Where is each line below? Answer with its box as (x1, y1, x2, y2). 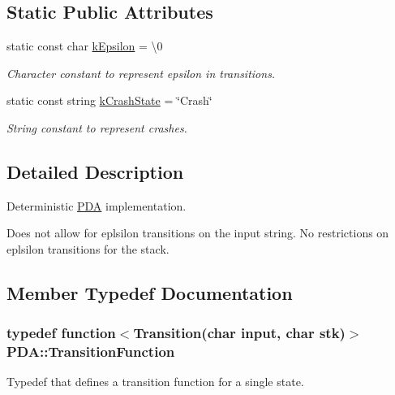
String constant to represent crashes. (6, 119, 187, 136)
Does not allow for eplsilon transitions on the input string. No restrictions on (6, 224, 389, 241)
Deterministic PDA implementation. (6, 197, 187, 214)
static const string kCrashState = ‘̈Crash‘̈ (6, 92, 213, 109)
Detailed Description (6, 158, 184, 184)
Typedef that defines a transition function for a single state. (6, 373, 304, 390)
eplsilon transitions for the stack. (6, 240, 170, 257)
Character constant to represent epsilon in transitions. (6, 64, 276, 81)
